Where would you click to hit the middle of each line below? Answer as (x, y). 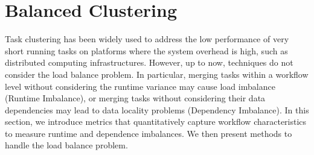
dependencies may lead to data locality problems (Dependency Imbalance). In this (157, 109)
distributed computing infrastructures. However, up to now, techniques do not (149, 62)
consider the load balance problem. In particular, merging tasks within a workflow (157, 74)
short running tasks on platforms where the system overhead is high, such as (146, 50)
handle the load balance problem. (66, 145)
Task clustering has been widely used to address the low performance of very (147, 39)
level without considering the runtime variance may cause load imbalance (140, 86)
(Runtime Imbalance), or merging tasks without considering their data (135, 98)
